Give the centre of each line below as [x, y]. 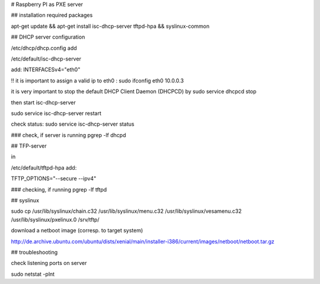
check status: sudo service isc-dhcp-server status [73, 124]
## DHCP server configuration [48, 37]
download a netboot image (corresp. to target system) [77, 231]
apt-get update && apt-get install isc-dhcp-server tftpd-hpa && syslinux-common [110, 26]
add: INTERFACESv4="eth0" [46, 70]
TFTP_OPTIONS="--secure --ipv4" [54, 178]
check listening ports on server [49, 263]
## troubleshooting [34, 252]
